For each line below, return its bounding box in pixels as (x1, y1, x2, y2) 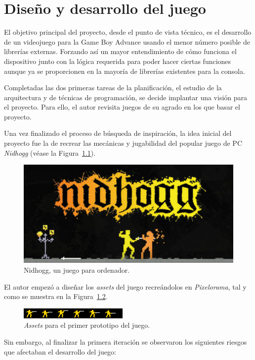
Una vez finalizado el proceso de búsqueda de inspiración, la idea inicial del (4, 128, 232, 138)
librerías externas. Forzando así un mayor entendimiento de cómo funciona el (4, 46, 237, 57)
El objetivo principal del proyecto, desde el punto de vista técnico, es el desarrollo (4, 27, 252, 37)
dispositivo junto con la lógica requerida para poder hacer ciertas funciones (4, 56, 231, 66)
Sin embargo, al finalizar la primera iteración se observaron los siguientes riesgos (4, 336, 247, 347)
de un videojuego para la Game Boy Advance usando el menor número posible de (4, 36, 250, 47)
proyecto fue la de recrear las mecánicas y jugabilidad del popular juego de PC (4, 138, 242, 148)
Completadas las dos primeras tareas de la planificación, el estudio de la (4, 82, 222, 93)
